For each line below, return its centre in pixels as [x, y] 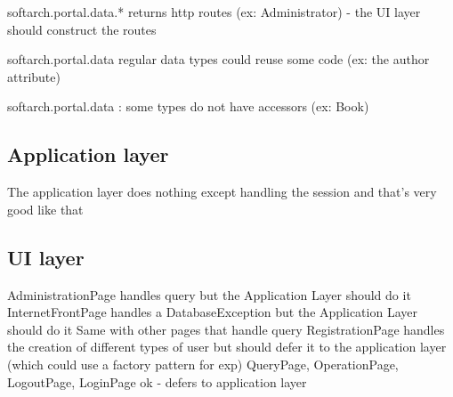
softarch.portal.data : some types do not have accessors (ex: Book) [188, 106]
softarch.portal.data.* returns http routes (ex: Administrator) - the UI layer [214, 12]
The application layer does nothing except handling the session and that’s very [222, 192]
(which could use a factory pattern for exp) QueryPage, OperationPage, [203, 364]
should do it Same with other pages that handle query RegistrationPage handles [226, 329]
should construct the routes [82, 29]
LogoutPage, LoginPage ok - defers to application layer [157, 381]
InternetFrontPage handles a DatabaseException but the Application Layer [212, 312]
